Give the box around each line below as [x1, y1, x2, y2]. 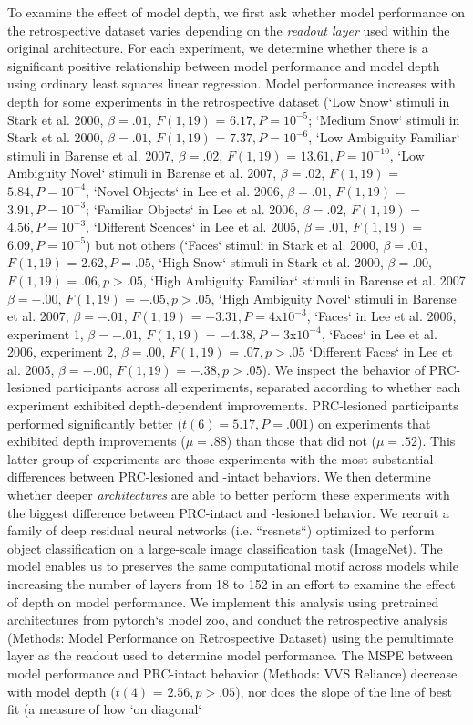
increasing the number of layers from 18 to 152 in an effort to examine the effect [7, 575, 456, 593]
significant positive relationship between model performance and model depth [7, 56, 440, 75]
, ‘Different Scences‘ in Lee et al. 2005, [86, 217, 301, 236]
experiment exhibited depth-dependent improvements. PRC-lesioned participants [7, 396, 458, 415]
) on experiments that [308, 413, 431, 432]
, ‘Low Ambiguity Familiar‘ [308, 128, 460, 147]
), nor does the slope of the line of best [235, 681, 452, 700]
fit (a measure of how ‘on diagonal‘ [7, 699, 202, 719]
